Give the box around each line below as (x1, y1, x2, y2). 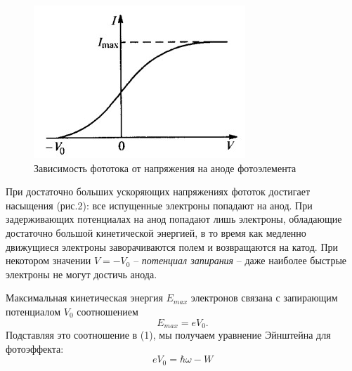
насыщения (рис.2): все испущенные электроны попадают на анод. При (6, 197, 313, 212)
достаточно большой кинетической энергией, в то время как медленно (6, 225, 306, 240)
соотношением (77, 304, 138, 318)
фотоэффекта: (6, 341, 64, 356)
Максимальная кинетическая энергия (6, 290, 163, 305)
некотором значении (6, 253, 91, 268)
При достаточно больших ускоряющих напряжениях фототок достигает (6, 184, 311, 199)
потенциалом (6, 304, 61, 318)
